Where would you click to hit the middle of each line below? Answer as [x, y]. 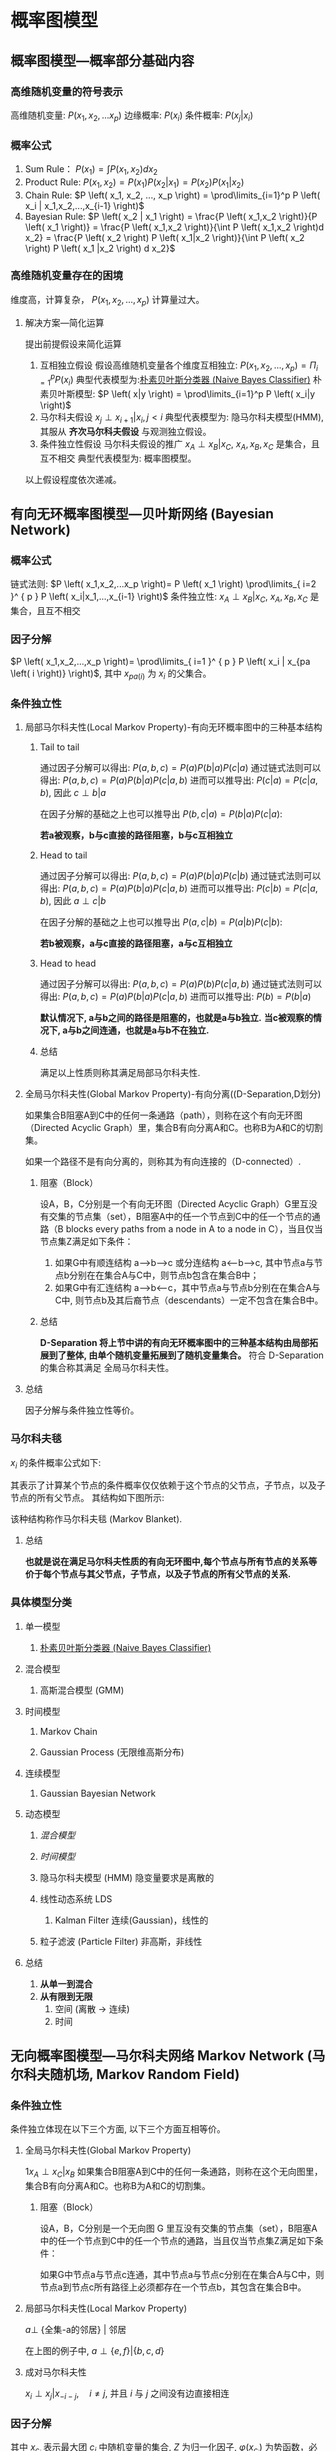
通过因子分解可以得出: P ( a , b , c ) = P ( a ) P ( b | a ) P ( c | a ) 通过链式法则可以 [180, 768]
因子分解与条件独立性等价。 [82, 1410]
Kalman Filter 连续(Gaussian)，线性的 [131, 1920]
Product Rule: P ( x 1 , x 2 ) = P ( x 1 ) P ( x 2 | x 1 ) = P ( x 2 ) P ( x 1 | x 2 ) [134, 183]
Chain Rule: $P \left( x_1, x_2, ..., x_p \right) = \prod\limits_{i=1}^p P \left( [172, 195]
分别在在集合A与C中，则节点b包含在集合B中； [164, 1275]
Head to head [68, 963]
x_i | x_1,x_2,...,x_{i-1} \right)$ [84, 205]
